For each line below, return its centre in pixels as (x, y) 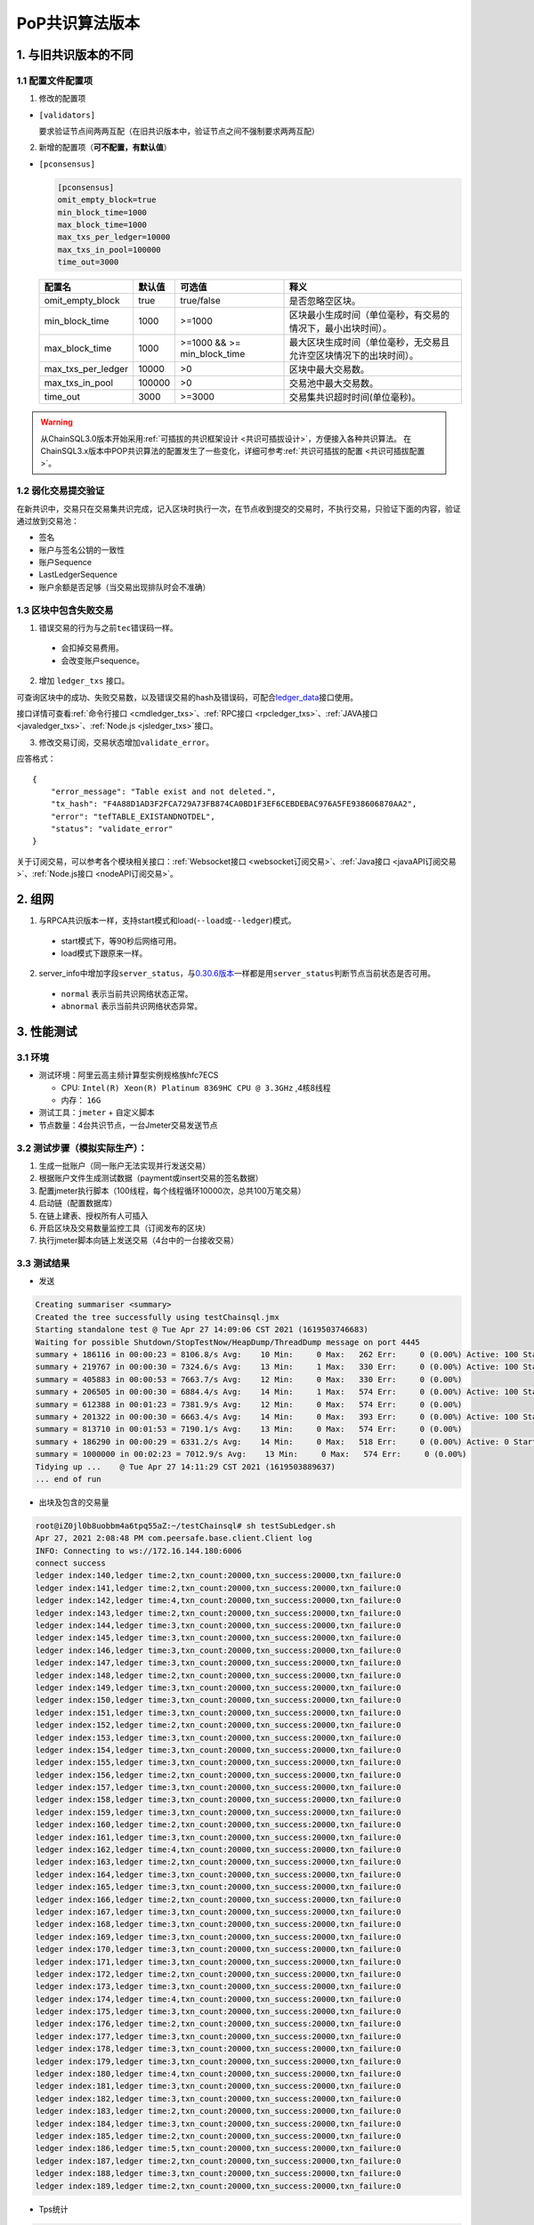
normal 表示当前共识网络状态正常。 (127, 993)
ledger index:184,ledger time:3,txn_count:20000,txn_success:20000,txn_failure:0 (218, 2124)
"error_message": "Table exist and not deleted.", (163, 791)
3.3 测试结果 (43, 1264)
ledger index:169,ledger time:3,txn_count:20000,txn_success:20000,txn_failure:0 (218, 1937)
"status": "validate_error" (112, 829)
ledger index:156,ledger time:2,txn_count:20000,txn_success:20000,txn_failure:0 (218, 1775)
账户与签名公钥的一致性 (81, 550)
